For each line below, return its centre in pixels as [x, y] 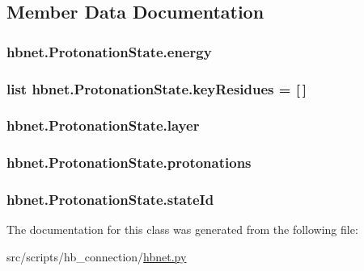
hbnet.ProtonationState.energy [109, 51]
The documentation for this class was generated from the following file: [182, 229]
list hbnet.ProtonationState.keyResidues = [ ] [157, 88]
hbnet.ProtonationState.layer [103, 125]
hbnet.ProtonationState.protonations [129, 163]
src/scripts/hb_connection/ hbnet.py [97, 256]
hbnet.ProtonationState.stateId [110, 200]
